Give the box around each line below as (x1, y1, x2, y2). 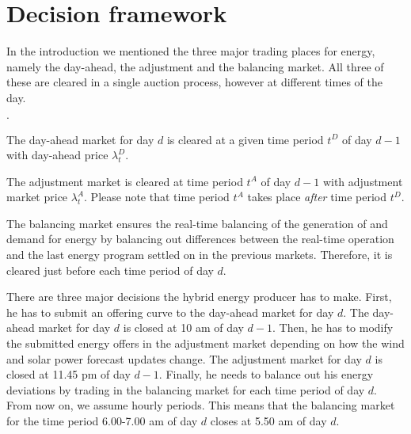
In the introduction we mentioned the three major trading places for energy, (6, 43, 375, 59)
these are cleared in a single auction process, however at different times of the (6, 74, 382, 90)
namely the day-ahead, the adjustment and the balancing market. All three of (6, 58, 384, 74)
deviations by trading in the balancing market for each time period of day (6, 381, 365, 398)
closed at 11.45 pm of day (6, 366, 131, 383)
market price (6, 188, 68, 205)
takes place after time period (247, 188, 387, 205)
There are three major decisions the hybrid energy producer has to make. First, (6, 288, 392, 305)
